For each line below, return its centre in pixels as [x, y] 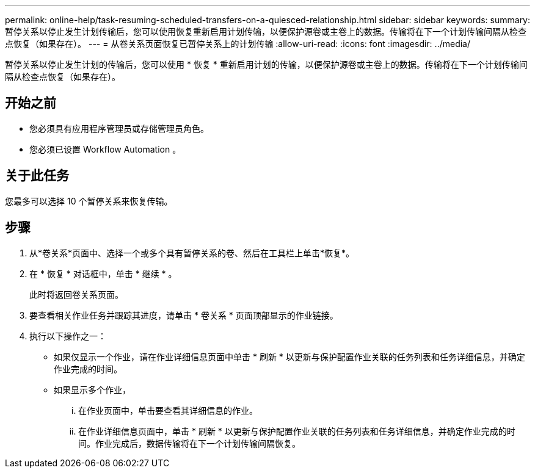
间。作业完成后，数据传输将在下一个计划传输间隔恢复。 [189, 443]
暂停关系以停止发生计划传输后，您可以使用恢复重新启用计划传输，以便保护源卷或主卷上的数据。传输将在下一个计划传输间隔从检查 [266, 31]
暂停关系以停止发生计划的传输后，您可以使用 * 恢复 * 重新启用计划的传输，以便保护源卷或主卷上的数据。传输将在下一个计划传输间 [266, 64]
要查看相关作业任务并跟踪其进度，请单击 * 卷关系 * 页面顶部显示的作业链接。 [184, 315]
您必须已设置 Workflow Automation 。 [105, 149]
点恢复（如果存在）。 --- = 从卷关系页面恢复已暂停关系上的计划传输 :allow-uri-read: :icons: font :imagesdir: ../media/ [238, 44]
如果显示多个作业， [92, 389]
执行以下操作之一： [68, 336]
